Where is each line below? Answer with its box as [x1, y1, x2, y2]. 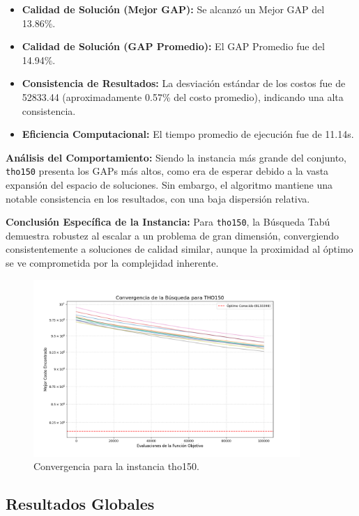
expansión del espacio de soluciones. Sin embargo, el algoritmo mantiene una [6, 178, 333, 191]
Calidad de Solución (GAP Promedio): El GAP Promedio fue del [22, 39, 325, 54]
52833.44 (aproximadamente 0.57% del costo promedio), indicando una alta [22, 89, 344, 104]
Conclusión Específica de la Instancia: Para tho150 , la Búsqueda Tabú [6, 214, 330, 229]
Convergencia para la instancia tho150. [33, 459, 199, 474]
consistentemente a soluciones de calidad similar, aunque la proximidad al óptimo [6, 242, 353, 256]
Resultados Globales [6, 493, 155, 515]
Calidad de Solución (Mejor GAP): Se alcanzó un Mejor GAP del [22, 2, 325, 16]
